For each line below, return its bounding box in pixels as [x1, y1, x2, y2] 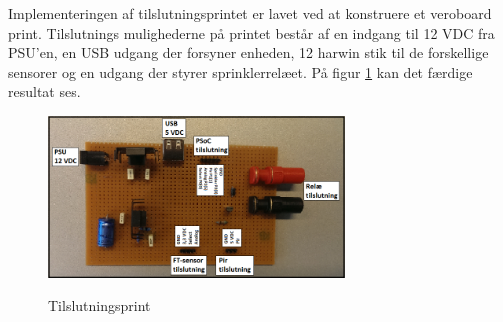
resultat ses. [8, 81, 81, 102]
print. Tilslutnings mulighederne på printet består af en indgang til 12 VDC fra [8, 22, 495, 43]
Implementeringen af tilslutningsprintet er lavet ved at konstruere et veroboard [8, 3, 492, 23]
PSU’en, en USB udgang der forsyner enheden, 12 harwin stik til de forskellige [8, 42, 489, 63]
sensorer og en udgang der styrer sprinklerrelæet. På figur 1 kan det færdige [8, 61, 473, 82]
